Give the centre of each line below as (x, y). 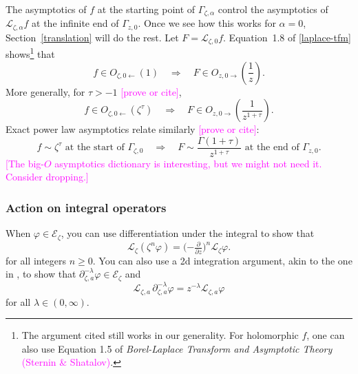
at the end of (272, 148)
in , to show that (41, 274)
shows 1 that (30, 53)
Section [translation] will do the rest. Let (92, 37)
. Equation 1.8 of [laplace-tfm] (287, 37)
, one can (326, 335)
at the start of (95, 148)
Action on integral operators (86, 207)
